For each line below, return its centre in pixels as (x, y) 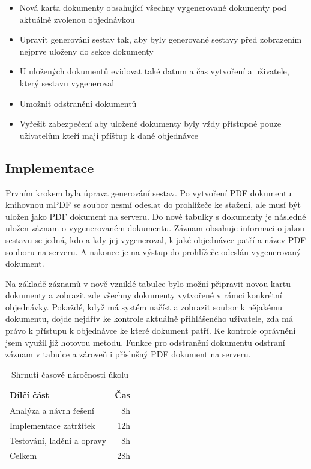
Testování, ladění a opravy (58, 440)
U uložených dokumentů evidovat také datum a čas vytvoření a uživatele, (154, 71)
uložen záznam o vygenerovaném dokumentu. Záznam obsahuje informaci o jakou (155, 228)
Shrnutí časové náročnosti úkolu (70, 374)
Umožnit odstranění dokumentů (78, 103)
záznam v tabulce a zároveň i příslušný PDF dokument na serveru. (128, 354)
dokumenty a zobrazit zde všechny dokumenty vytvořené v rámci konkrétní (144, 295)
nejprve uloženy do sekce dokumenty (86, 51)
